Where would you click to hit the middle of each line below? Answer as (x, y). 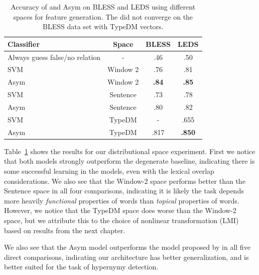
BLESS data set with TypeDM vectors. (103, 26)
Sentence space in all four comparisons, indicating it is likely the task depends (124, 191)
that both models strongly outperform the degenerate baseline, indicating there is (129, 161)
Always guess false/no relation (54, 57)
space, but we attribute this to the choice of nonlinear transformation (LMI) (121, 220)
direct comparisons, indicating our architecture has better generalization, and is (126, 257)
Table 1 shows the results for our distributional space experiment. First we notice (130, 151)
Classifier (24, 44)
